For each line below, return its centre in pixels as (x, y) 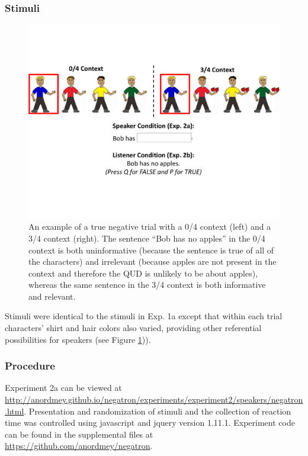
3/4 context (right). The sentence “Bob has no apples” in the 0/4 (147, 238)
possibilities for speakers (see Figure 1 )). (78, 339)
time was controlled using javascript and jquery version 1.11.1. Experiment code (150, 423)
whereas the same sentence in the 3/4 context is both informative (147, 285)
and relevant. (52, 296)
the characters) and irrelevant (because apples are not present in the (153, 261)
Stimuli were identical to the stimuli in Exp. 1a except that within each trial (144, 316)
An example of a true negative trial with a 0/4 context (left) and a (150, 227)
